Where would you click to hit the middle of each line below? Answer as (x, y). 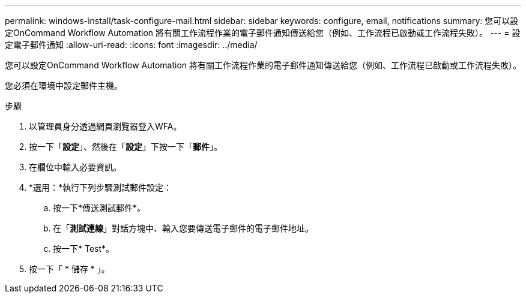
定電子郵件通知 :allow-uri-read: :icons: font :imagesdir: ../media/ (131, 45)
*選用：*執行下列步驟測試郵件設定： (101, 187)
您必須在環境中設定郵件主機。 (64, 85)
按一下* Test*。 (84, 249)
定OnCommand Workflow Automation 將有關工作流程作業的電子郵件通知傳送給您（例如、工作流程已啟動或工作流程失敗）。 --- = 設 (263, 33)
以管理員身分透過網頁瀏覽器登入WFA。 (105, 126)
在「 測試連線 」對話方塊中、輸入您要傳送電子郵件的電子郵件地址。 (183, 228)
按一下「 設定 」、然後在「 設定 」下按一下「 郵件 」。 (125, 147)
